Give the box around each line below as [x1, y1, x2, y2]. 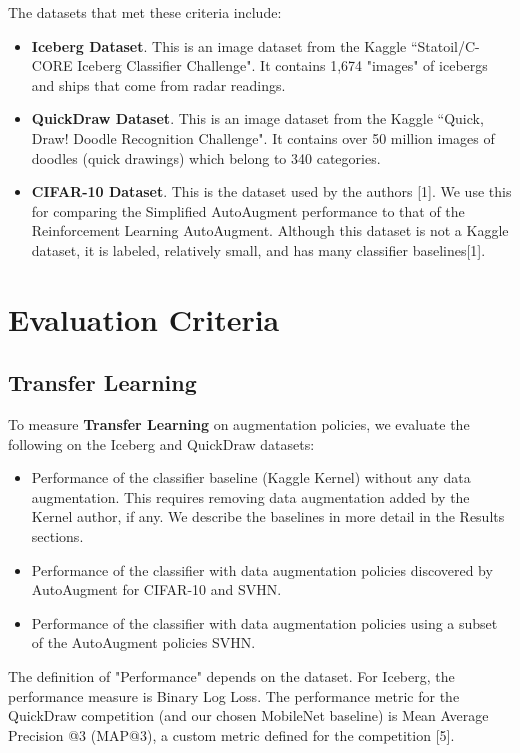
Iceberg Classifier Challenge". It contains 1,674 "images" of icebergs [77, 55, 488, 76]
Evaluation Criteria [8, 298, 280, 339]
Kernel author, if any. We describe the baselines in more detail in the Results [31, 506, 505, 527]
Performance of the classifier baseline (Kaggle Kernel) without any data [31, 467, 471, 488]
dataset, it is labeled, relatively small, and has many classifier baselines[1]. [31, 239, 486, 260]
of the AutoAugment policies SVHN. [31, 632, 256, 653]
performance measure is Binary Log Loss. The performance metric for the [8, 685, 460, 706]
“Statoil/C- [410, 35, 480, 56]
